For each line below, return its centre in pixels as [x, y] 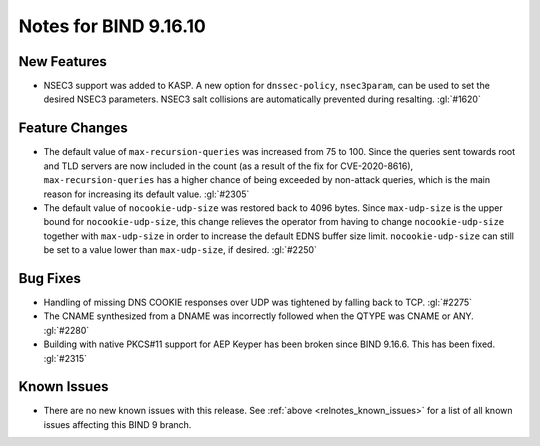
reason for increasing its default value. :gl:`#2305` [146, 194]
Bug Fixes [50, 278]
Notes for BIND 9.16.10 [112, 26]
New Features [62, 61]
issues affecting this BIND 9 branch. [117, 424]
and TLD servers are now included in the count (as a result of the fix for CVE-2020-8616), [228, 166]
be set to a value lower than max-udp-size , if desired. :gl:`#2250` [180, 250]
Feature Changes [73, 128]
